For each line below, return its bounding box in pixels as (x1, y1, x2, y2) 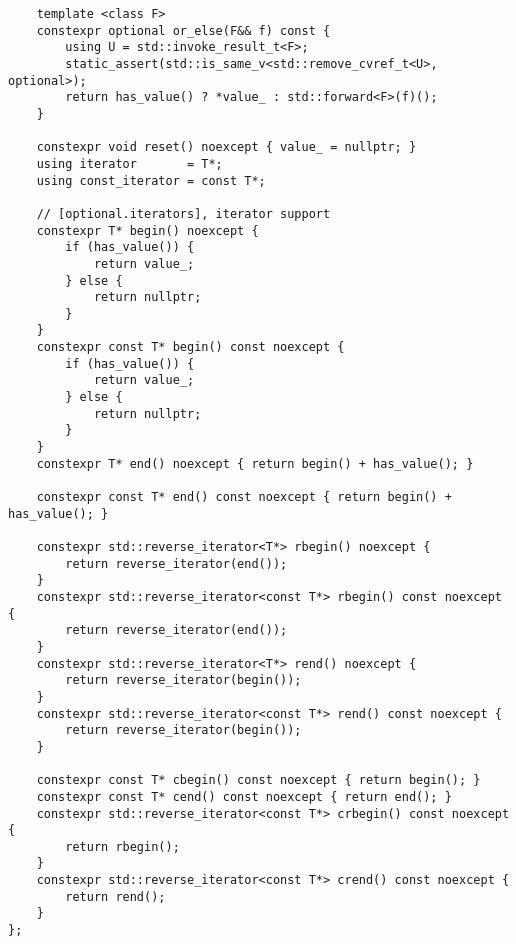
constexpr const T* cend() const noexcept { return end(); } (36, 789, 452, 804)
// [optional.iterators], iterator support (36, 206, 331, 221)
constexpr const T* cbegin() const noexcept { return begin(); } (36, 773, 481, 788)
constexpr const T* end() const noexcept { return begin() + (36, 490, 452, 505)
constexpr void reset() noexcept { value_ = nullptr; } (36, 140, 417, 155)
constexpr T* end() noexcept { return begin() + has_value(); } (36, 456, 474, 471)
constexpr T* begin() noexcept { (36, 223, 259, 238)
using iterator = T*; (36, 156, 223, 171)
